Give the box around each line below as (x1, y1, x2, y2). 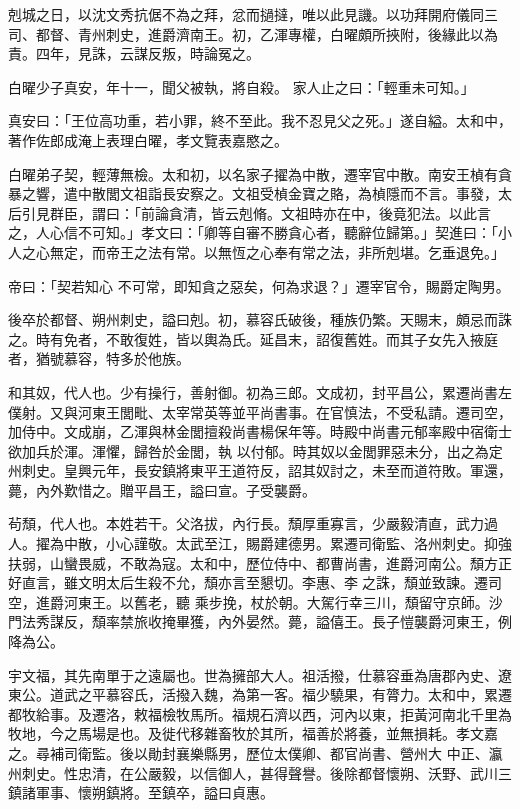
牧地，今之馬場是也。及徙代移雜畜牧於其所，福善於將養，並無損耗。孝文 (8, 723, 484, 744)
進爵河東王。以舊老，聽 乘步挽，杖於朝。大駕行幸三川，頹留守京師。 (35, 591, 489, 612)
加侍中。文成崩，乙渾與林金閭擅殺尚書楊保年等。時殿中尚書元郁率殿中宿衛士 (8, 421, 512, 442)
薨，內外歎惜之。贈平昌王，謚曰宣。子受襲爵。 (8, 479, 316, 500)
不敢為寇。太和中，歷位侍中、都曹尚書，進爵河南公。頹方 (119, 552, 498, 573)
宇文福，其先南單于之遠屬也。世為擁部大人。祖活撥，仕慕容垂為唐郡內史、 (8, 664, 498, 685)
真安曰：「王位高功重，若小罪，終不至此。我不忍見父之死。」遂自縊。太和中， (8, 110, 512, 131)
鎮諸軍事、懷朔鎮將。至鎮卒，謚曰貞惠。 (8, 782, 274, 803)
